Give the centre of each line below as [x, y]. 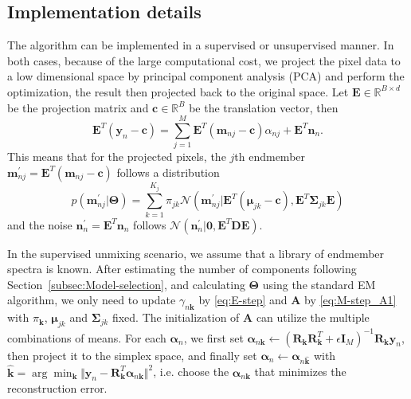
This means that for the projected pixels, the [117, 156]
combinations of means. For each [87, 337]
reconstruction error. [57, 388]
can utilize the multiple [313, 317]
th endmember [270, 156]
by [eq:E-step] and [243, 300]
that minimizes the [300, 372]
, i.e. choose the [191, 372]
